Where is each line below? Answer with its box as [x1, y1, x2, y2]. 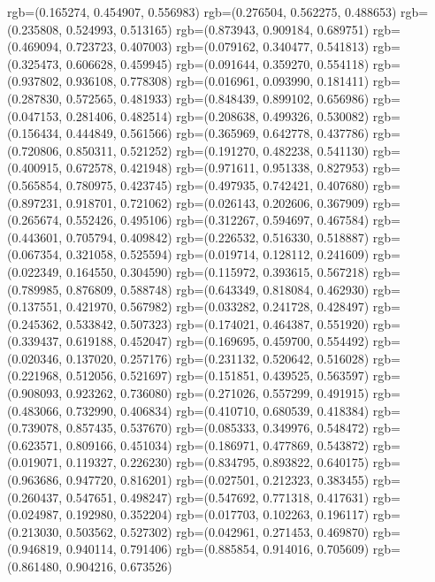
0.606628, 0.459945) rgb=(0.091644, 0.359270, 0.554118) [65, 54, 370, 73]
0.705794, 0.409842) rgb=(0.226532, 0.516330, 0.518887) [65, 227, 370, 246]
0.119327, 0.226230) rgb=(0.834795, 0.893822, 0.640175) [65, 453, 370, 471]
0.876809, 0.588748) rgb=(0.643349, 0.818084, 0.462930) [65, 280, 370, 298]
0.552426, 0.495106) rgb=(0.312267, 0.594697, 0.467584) [65, 211, 370, 229]
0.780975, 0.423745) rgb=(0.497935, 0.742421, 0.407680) [65, 175, 370, 194]
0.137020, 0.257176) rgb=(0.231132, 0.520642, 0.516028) [65, 348, 370, 367]
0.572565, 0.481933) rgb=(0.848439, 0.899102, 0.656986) [65, 88, 370, 107]
